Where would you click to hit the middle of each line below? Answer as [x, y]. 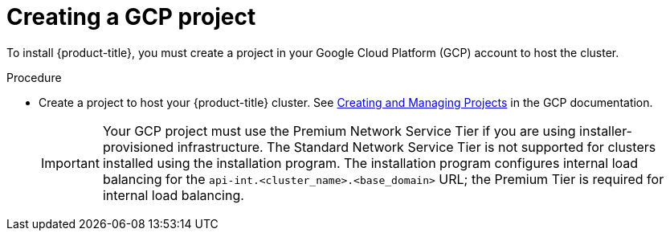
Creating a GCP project [131, 17]
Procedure [34, 77]
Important [70, 163]
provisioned [138, 147]
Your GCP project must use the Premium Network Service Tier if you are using [339, 131]
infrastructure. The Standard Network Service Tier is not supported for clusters [417, 147]
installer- [606, 131]
